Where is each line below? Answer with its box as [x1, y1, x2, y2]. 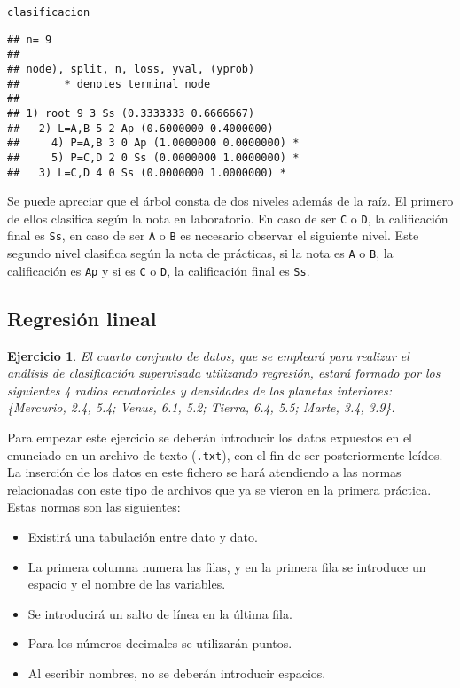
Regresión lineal [7, 304, 157, 332]
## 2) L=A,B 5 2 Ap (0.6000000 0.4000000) [7, 121, 274, 135]
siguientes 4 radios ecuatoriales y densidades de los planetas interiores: [7, 380, 393, 399]
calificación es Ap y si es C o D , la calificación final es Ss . [7, 261, 310, 279]
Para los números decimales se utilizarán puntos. [27, 634, 292, 653]
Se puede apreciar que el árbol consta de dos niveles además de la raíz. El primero [7, 192, 454, 210]
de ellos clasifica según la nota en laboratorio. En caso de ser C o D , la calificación [7, 208, 448, 227]
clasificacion [7, 6, 90, 19]
